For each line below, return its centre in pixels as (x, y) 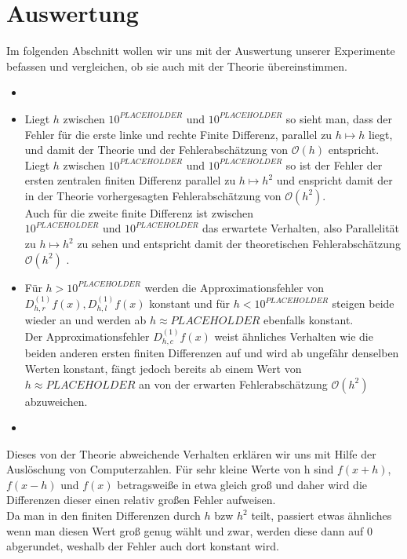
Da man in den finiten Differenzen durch (104, 515)
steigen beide (363, 303)
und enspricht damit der (334, 180)
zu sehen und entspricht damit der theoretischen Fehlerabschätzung (239, 244)
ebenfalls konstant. (309, 320)
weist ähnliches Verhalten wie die (294, 336)
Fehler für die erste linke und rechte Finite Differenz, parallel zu (178, 134)
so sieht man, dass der (339, 118)
